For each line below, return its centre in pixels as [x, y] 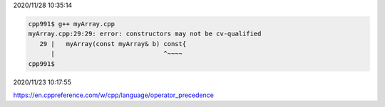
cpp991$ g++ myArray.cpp [72, 24]
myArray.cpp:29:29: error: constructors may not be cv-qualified [145, 34]
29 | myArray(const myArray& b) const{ [113, 44]
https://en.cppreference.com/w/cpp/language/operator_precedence [113, 95]
